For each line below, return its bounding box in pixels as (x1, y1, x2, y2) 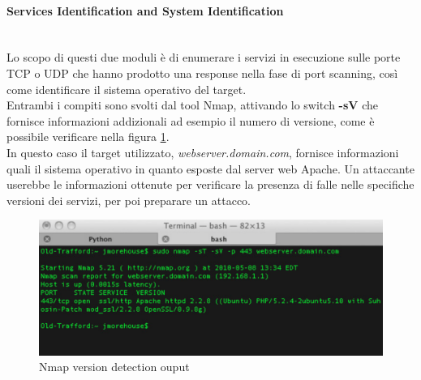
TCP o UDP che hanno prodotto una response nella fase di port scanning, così (6, 64, 398, 81)
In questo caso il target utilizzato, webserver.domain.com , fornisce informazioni (6, 143, 399, 160)
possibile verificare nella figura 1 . (6, 128, 170, 145)
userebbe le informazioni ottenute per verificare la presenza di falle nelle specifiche (6, 176, 415, 193)
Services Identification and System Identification (6, 2, 284, 19)
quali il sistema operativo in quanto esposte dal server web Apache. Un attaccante (6, 160, 415, 177)
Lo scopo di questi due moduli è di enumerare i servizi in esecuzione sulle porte (6, 49, 401, 66)
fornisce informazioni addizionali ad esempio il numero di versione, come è (6, 112, 375, 129)
